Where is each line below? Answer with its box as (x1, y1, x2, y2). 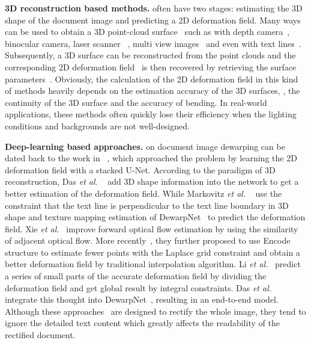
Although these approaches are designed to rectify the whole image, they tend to (5, 304, 306, 317)
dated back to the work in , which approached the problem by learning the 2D (5, 152, 297, 164)
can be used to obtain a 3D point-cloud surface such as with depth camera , (5, 25, 290, 38)
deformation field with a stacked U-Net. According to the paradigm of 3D (5, 163, 276, 176)
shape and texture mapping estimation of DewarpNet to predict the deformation (5, 211, 306, 223)
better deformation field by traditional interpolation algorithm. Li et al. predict (5, 258, 301, 270)
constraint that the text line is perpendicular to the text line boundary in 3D (5, 199, 289, 211)
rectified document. (5, 329, 76, 341)
